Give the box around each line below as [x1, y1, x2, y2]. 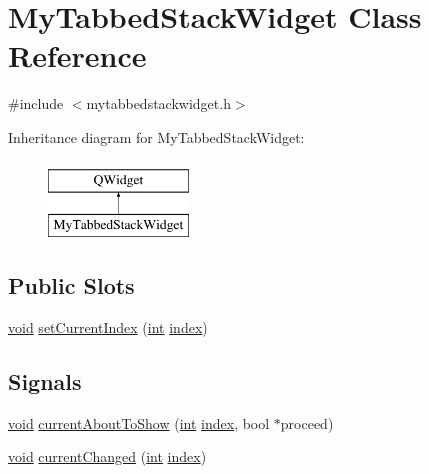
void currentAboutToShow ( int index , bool [8, 412, 270, 433]
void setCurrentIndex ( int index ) [8, 316, 208, 337]
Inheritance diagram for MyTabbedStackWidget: [8, 126, 305, 147]
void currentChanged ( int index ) [8, 446, 207, 467]
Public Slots [8, 270, 135, 301]
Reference [8, 35, 147, 76]
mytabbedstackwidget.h [86, 93, 231, 114]
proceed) [280, 412, 334, 433]
